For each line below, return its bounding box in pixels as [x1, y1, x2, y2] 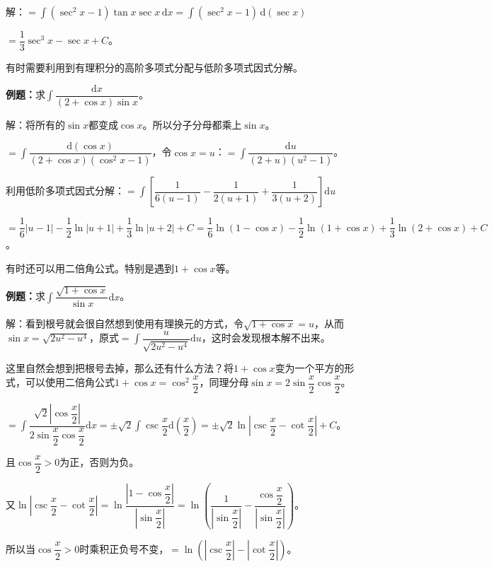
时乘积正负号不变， [79, 541, 169, 556]
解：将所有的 [6, 117, 65, 131]
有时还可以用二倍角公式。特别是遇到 [6, 260, 174, 275]
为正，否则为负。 [59, 455, 139, 469]
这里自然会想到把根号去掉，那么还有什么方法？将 [6, 361, 234, 375]
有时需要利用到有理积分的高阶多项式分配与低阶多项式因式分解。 [6, 60, 303, 75]
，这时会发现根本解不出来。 [201, 330, 331, 345]
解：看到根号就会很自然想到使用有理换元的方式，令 [6, 316, 243, 331]
